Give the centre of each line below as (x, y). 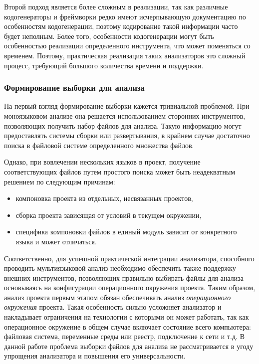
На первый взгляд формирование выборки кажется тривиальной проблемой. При (127, 106)
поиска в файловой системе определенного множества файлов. (99, 145)
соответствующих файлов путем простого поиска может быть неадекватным (120, 171)
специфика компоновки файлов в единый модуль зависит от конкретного (126, 232)
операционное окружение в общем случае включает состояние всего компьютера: (128, 326)
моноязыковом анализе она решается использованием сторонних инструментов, (125, 115)
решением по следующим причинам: (60, 181)
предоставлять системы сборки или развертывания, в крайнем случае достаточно (127, 135)
